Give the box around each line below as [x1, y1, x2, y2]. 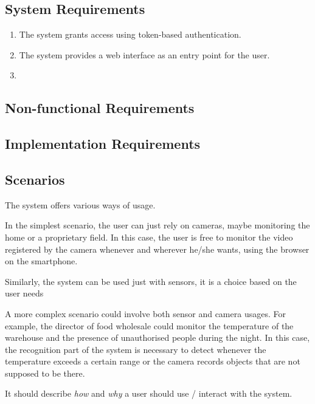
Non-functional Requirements [5, 98, 195, 117]
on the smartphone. [5, 255, 78, 267]
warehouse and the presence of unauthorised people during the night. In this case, [5, 331, 310, 344]
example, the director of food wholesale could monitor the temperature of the [5, 319, 294, 332]
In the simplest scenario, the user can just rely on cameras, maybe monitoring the [5, 219, 310, 231]
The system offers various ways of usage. [5, 198, 156, 211]
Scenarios [5, 169, 65, 188]
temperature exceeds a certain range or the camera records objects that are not [5, 355, 300, 368]
